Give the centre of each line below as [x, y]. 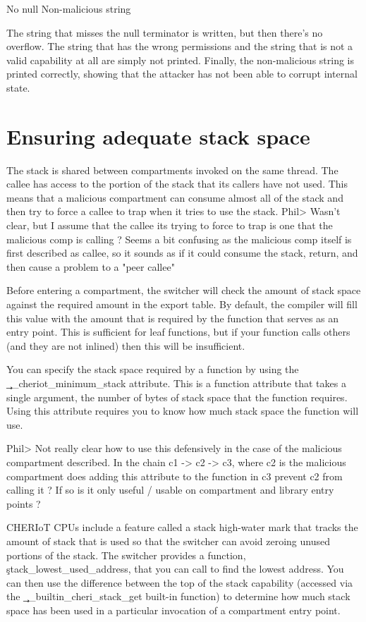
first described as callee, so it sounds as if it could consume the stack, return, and [182, 253]
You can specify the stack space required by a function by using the [153, 369]
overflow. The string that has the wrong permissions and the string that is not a [180, 46]
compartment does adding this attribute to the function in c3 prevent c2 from [175, 476]
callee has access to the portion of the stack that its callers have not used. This [177, 184]
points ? [24, 503]
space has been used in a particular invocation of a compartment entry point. [173, 610]
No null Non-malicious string [69, 8]
